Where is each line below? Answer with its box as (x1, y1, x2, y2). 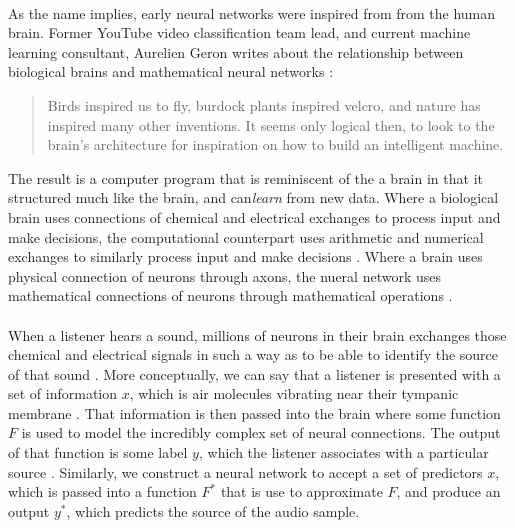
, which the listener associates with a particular (198, 442, 489, 463)
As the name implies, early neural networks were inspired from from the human (8, 2, 496, 23)
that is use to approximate (220, 481, 383, 502)
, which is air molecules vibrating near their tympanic (129, 383, 459, 404)
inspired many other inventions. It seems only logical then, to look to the (47, 114, 495, 135)
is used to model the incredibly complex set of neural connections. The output (21, 422, 501, 443)
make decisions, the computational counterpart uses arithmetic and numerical (8, 226, 484, 247)
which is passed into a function (8, 481, 197, 502)
